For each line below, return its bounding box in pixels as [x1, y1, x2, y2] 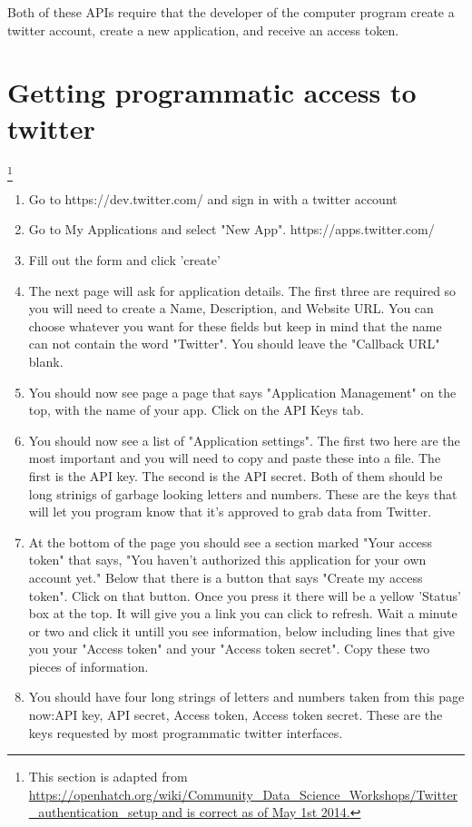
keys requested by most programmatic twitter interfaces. [28, 723, 343, 742]
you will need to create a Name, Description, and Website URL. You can [28, 299, 434, 318]
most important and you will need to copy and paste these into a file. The [28, 448, 441, 468]
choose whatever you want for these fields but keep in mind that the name [28, 316, 442, 335]
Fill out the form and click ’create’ [28, 251, 221, 270]
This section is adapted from [28, 767, 188, 786]
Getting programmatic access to [7, 74, 417, 111]
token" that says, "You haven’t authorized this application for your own [28, 550, 427, 569]
